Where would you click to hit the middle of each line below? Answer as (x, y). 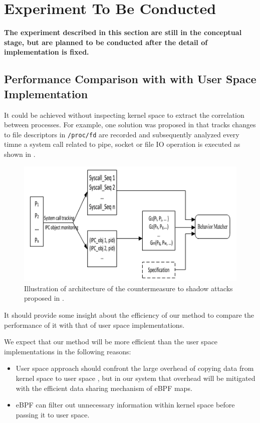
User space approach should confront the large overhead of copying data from (135, 368)
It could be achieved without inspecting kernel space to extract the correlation (124, 115)
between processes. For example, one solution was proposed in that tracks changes (130, 125)
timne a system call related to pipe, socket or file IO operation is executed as (122, 144)
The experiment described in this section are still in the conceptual (123, 32)
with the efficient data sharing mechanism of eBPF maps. (104, 388)
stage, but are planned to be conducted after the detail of (106, 42)
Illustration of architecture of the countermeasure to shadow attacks (128, 288)
